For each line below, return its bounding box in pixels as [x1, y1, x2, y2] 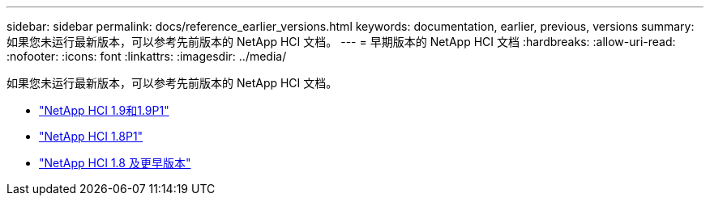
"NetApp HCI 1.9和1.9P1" [39, 103, 169, 117]
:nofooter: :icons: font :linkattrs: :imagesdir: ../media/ [6, 49, 287, 63]
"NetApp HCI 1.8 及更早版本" [39, 156, 191, 170]
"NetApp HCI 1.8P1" [39, 129, 143, 143]
